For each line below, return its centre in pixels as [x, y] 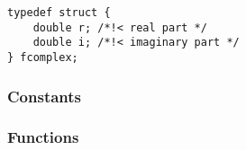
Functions [43, 137]
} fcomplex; [43, 57]
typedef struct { [59, 13]
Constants [45, 96]
